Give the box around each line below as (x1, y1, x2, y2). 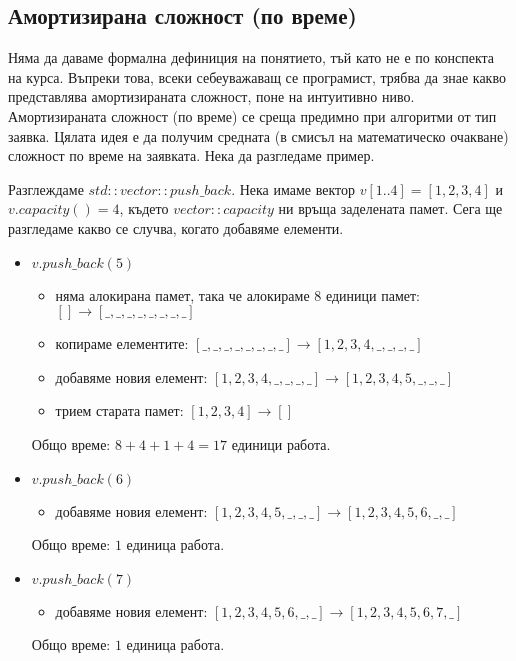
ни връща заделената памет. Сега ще (278, 198, 503, 219)
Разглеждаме (8, 178, 84, 199)
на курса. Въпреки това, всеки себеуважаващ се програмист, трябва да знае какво (8, 66, 506, 87)
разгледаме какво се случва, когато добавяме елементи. (8, 217, 344, 238)
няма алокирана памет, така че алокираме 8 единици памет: (55, 284, 420, 305)
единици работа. (231, 433, 331, 454)
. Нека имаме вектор (231, 178, 355, 199)
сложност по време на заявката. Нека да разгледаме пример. (8, 145, 375, 166)
